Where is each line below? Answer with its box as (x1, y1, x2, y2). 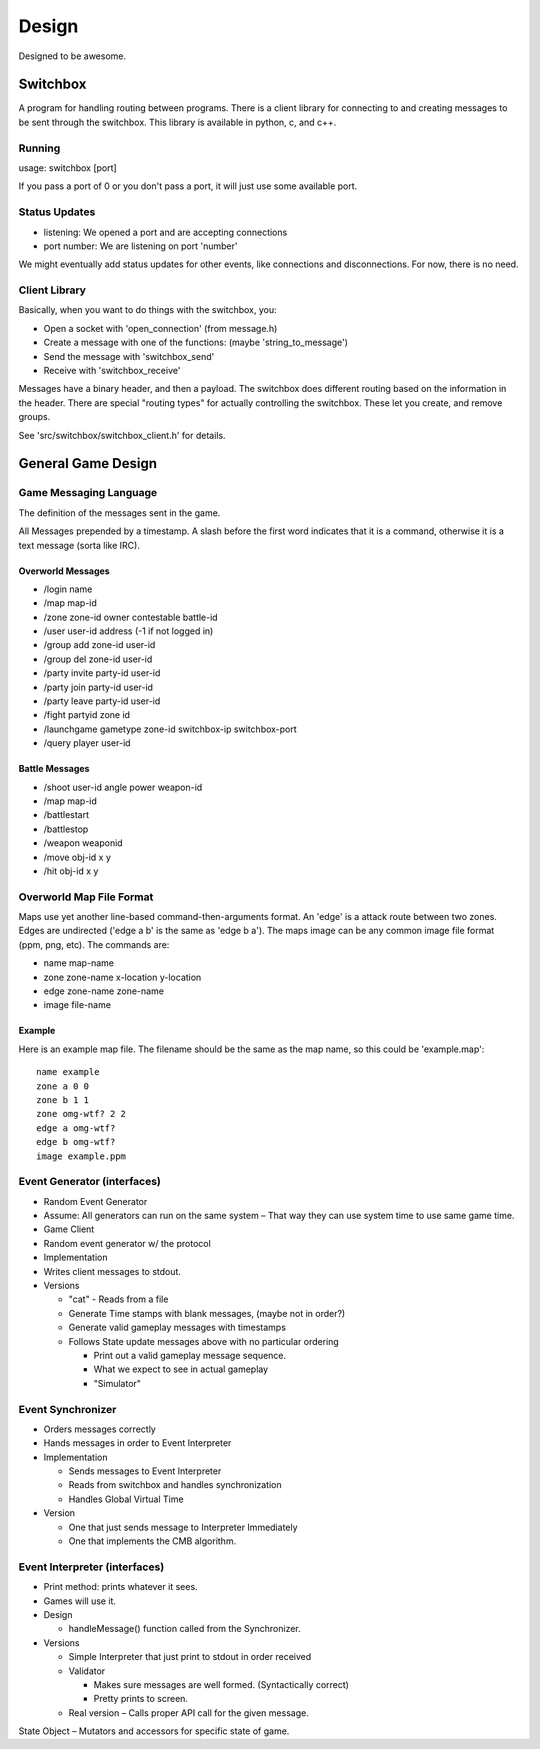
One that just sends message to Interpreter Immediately (68, 1521, 299, 1533)
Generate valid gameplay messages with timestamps (68, 1321, 287, 1334)
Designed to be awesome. (18, 50, 127, 62)
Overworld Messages (18, 565, 110, 577)
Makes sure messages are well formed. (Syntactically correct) (93, 1678, 350, 1690)
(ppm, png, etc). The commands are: (18, 938, 170, 950)
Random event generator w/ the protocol (43, 1237, 212, 1249)
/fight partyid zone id (43, 709, 130, 721)
